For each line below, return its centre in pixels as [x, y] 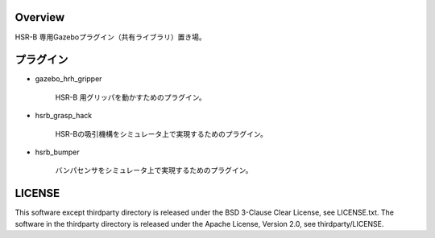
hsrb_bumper [57, 152]
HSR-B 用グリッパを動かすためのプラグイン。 [131, 97]
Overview [40, 17]
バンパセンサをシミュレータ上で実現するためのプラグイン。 [154, 170]
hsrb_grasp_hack [64, 116]
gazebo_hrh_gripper [68, 79]
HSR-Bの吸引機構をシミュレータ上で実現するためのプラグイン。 [161, 133]
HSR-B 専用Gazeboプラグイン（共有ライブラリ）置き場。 [110, 37]
